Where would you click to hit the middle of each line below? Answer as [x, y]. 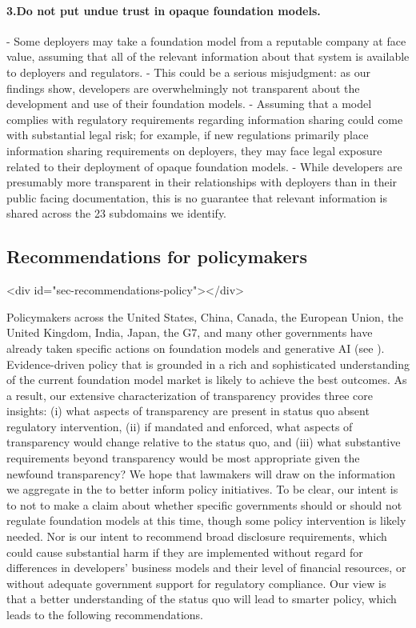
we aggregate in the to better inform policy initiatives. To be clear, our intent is [202, 489]
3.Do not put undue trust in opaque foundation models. [164, 10]
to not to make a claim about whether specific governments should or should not [204, 504]
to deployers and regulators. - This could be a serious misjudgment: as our [188, 72]
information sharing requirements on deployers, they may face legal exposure [194, 150]
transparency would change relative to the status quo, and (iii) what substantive [204, 442]
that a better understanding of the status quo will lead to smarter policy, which [202, 599]
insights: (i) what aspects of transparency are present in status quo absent [188, 411]
